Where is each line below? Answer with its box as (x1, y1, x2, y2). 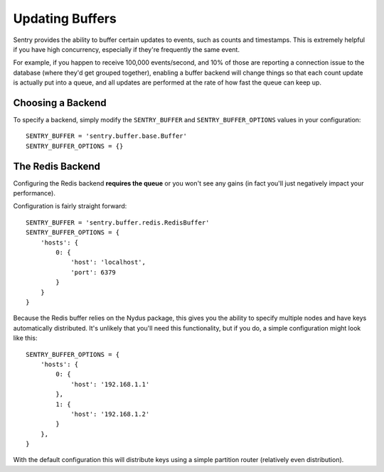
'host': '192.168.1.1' (70, 380, 150, 388)
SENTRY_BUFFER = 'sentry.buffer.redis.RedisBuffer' (26, 218, 210, 227)
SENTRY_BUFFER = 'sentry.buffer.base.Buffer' (26, 132, 188, 140)
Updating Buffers (13, 11, 117, 26)
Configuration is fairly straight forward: (13, 202, 127, 210)
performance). (13, 189, 56, 198)
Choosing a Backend (13, 97, 107, 109)
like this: (13, 334, 38, 343)
